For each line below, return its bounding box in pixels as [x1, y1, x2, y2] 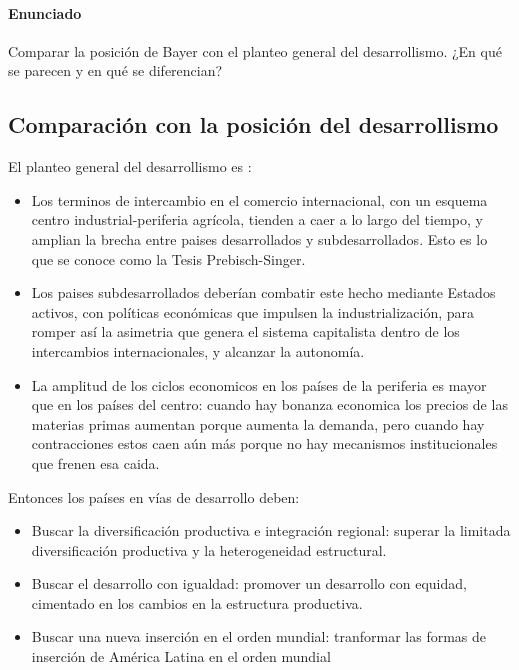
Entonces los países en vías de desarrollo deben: [8, 486, 300, 507]
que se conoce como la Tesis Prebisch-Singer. [31, 248, 306, 269]
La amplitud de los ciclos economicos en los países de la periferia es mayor [31, 374, 487, 395]
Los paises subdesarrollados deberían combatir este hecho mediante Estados [31, 282, 496, 303]
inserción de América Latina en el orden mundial [31, 646, 331, 667]
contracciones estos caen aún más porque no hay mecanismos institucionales [31, 433, 498, 454]
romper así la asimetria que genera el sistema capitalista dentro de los [31, 321, 460, 342]
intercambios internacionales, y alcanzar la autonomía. [31, 340, 365, 361]
